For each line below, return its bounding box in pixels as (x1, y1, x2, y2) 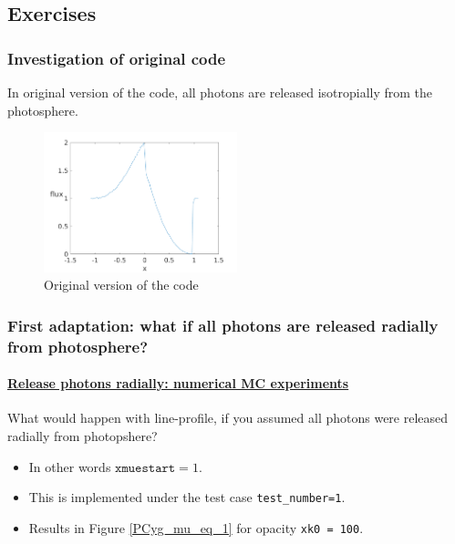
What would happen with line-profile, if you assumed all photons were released (7, 408, 449, 427)
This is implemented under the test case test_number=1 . (28, 488, 346, 507)
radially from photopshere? (7, 426, 158, 445)
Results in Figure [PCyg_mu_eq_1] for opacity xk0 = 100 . (28, 518, 364, 537)
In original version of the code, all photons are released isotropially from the (7, 83, 433, 101)
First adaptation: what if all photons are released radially (7, 313, 439, 336)
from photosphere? (7, 334, 149, 357)
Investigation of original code (7, 46, 226, 69)
